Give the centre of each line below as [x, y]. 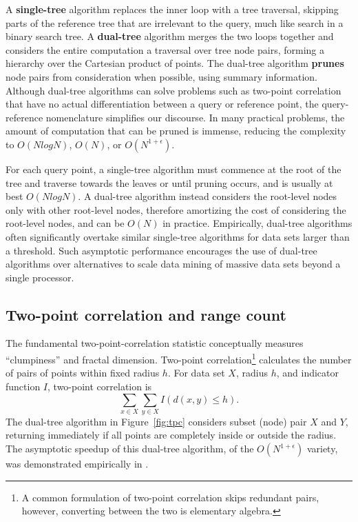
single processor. [40, 277]
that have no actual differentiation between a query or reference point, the [162, 104]
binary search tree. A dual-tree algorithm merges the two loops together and [170, 36]
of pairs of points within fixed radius [83, 373]
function [23, 386]
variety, [322, 449]
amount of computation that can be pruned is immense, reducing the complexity [176, 131]
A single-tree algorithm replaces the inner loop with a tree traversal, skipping [172, 9]
